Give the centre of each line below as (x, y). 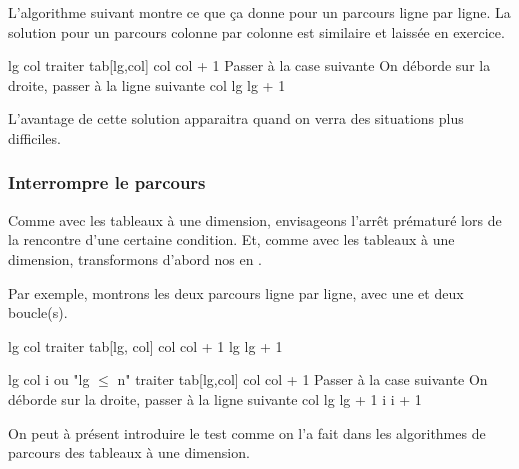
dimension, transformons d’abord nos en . (135, 258)
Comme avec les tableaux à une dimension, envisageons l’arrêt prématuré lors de (255, 219)
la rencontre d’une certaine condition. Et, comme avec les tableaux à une (231, 239)
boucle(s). (38, 312)
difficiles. (34, 137)
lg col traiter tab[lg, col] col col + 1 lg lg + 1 (145, 345)
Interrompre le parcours (107, 182)
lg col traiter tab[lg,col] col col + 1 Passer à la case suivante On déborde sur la (249, 65)
